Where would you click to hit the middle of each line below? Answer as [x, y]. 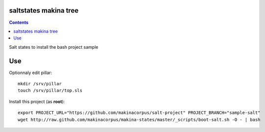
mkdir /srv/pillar [40, 84]
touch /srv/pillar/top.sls [50, 91]
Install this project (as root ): [37, 101]
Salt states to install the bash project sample [54, 47]
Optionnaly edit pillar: [31, 73]
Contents [19, 22]
